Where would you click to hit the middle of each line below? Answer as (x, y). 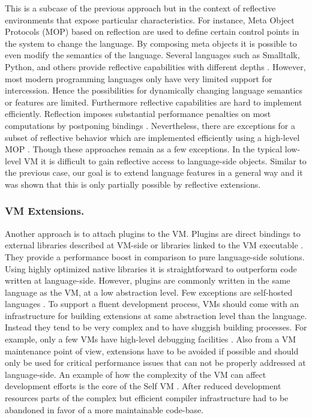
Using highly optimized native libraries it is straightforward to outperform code (151, 268)
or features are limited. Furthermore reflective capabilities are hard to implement (154, 102)
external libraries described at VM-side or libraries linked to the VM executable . (154, 245)
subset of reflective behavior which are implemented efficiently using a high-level (152, 137)
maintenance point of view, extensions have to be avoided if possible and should (152, 351)
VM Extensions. (45, 211)
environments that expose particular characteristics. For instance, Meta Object (150, 19)
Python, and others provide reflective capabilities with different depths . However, (155, 66)
